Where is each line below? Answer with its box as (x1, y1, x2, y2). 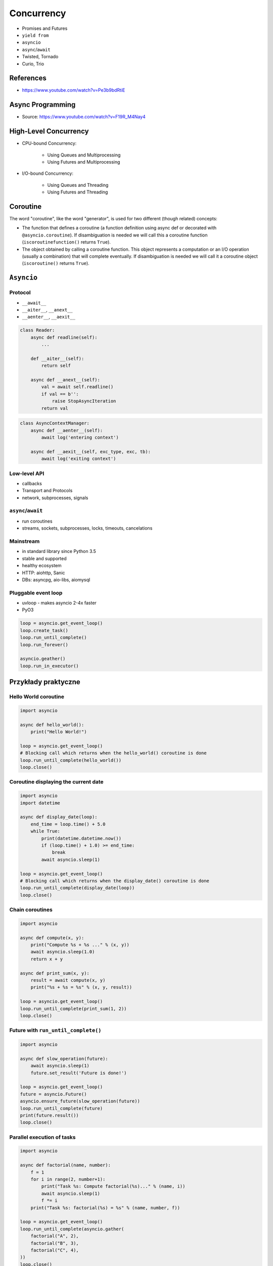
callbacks (22, 480, 42, 486)
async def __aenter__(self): (30, 427, 103, 433)
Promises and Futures (22, 25, 68, 31)
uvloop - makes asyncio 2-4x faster (22, 600, 97, 606)
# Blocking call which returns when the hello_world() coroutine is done (20, 750, 207, 756)
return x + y (30, 956, 63, 962)
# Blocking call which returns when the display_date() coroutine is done (20, 878, 210, 884)
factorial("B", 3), (30, 1240, 79, 1246)
